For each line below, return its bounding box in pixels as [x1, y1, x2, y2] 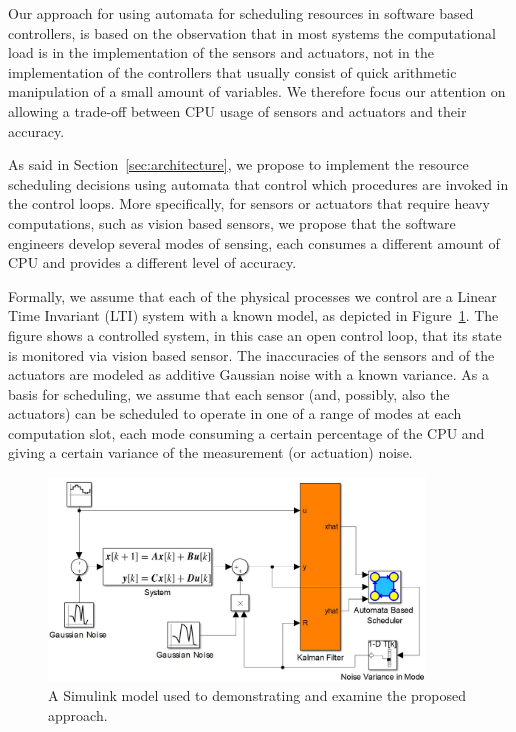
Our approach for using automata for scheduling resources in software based [8, 3, 474, 23]
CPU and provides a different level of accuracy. [8, 252, 297, 273]
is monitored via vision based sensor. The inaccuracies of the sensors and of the [8, 344, 495, 365]
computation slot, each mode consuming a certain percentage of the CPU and [8, 422, 485, 443]
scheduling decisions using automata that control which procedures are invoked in [8, 173, 509, 194]
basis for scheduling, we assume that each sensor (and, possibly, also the [8, 383, 450, 404]
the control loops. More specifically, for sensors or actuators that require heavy [8, 193, 490, 214]
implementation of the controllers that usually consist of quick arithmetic [8, 61, 457, 82]
